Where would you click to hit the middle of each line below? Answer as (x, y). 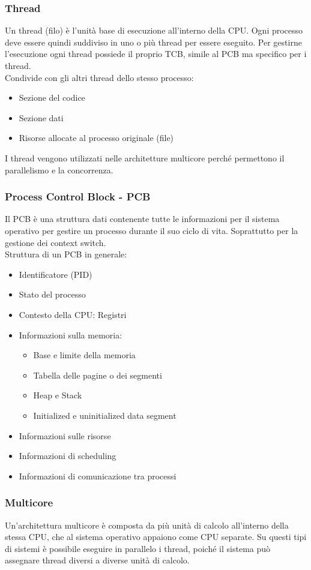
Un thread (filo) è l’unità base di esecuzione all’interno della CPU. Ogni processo (154, 30)
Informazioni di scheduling (68, 456)
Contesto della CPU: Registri (73, 314)
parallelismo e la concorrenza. (59, 169)
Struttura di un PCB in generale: (66, 254)
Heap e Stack (58, 395)
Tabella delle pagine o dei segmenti (98, 375)
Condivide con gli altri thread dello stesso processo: (99, 77)
